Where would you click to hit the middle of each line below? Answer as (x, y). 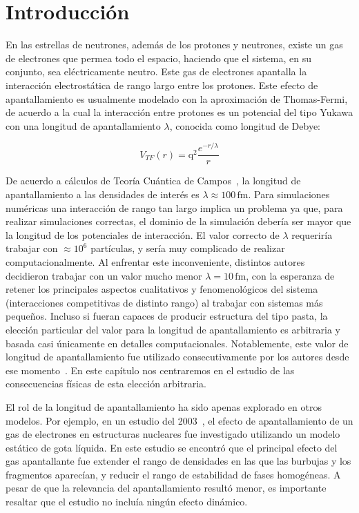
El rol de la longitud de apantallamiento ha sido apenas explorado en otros (164, 406)
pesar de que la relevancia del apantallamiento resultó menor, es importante (166, 488)
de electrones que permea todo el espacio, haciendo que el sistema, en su (158, 58)
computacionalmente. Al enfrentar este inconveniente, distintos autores (155, 261)
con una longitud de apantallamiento (83, 125)
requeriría (312, 234)
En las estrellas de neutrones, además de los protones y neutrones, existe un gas (174, 45)
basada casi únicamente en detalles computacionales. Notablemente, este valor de (177, 343)
